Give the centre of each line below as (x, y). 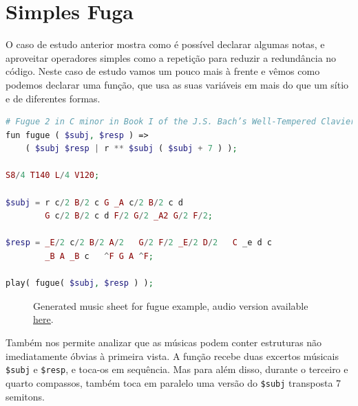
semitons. (25, 396)
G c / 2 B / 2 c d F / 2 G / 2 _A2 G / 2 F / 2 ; (129, 216)
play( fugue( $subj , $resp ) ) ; (80, 283)
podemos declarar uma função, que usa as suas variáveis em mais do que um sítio (177, 84)
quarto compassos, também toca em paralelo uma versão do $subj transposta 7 (173, 382)
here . (43, 319)
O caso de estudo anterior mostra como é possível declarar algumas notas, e (165, 44)
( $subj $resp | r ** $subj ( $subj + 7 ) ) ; (131, 149)
